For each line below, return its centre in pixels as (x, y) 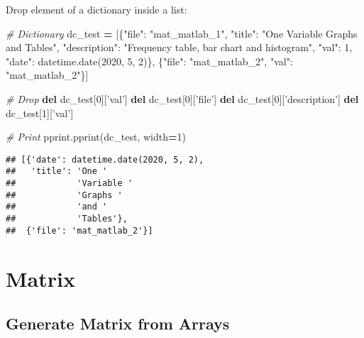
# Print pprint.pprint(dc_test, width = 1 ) (96, 137)
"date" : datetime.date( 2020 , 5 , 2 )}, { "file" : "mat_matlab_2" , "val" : (149, 61)
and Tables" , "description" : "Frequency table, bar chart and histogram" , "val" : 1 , (179, 47)
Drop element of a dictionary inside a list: (96, 9)
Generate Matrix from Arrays (118, 323)
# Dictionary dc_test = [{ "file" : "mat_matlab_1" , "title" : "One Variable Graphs (182, 33)
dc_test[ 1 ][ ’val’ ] (40, 113)
